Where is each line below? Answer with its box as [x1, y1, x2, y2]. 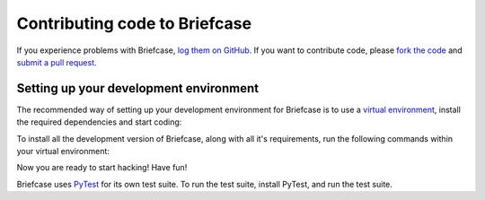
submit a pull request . [16, 57, 98, 67]
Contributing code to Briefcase [16, 13, 251, 33]
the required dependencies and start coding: [16, 117, 182, 127]
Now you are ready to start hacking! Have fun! [16, 162, 188, 173]
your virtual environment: [16, 146, 110, 157]
